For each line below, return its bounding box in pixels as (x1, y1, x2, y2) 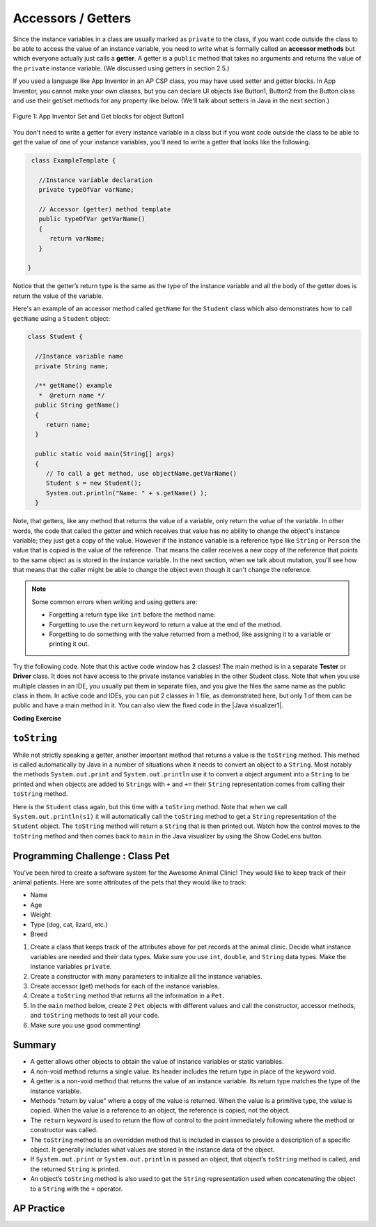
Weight (30, 910, 52, 919)
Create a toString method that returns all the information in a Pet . (30, 991, 225, 1000)
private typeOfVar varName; (38, 186, 135, 194)
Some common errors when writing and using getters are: (31, 597, 198, 606)
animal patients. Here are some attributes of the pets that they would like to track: (13, 878, 247, 887)
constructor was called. (30, 1126, 98, 1134)
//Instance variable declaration (38, 176, 153, 184)
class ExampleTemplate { (31, 157, 116, 165)
